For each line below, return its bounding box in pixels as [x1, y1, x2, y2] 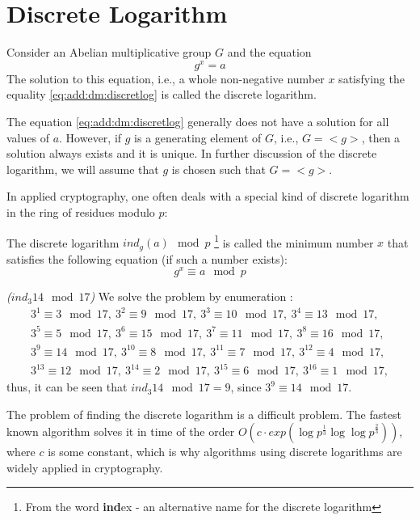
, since [230, 378, 262, 395]
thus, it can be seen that [6, 378, 128, 395]
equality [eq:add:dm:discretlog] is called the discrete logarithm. [6, 86, 317, 103]
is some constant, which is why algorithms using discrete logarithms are [48, 443, 402, 460]
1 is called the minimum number [214, 231, 374, 251]
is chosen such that [171, 160, 266, 177]
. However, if [59, 129, 122, 146]
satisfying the [338, 70, 405, 87]
